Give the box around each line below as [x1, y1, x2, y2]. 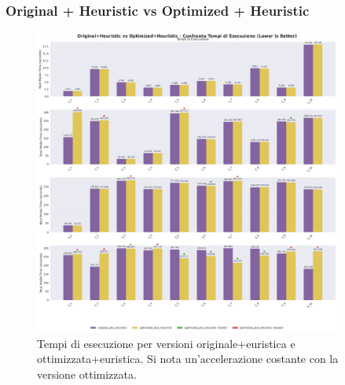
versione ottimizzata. [37, 365, 137, 382]
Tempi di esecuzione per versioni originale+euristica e [37, 335, 295, 351]
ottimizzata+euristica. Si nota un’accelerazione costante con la [37, 350, 339, 367]
